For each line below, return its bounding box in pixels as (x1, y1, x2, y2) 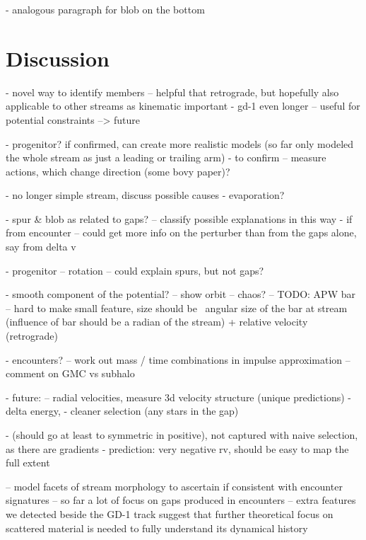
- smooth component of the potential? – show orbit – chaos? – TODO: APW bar (6, 287, 355, 301)
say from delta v (6, 239, 76, 254)
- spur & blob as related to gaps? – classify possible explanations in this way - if (6, 211, 353, 226)
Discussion (6, 43, 110, 72)
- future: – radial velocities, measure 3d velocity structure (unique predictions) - (6, 389, 351, 404)
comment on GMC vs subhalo (6, 366, 135, 381)
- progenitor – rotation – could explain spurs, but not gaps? (6, 263, 264, 277)
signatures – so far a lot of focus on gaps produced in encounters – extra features (6, 493, 356, 507)
